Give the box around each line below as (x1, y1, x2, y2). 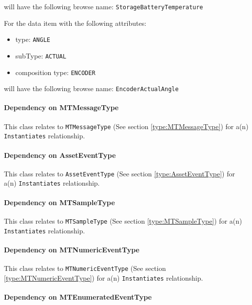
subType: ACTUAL (15, 50, 66, 60)
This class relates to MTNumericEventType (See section (4, 263, 166, 273)
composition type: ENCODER (15, 67, 96, 77)
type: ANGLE (15, 34, 50, 44)
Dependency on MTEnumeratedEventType (4, 291, 152, 302)
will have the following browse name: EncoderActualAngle (4, 83, 179, 94)
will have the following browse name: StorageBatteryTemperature (4, 1, 203, 11)
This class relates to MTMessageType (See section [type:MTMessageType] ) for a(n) (4, 121, 249, 131)
